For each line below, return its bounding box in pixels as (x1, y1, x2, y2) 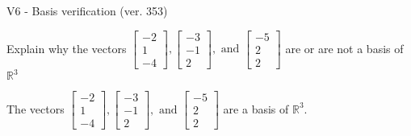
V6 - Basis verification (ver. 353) (6, 2, 168, 19)
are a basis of (223, 100, 289, 117)
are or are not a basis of (285, 39, 404, 56)
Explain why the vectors (6, 39, 127, 56)
